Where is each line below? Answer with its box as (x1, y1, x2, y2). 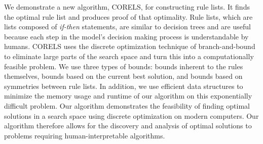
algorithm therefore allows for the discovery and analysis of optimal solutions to (4, 120, 252, 131)
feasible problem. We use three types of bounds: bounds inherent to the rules (4, 61, 243, 71)
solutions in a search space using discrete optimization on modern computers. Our (4, 110, 259, 121)
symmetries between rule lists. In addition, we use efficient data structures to (4, 80, 243, 91)
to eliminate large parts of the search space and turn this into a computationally (4, 51, 254, 61)
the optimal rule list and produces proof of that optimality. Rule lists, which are (4, 11, 253, 22)
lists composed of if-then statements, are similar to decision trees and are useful (4, 21, 251, 32)
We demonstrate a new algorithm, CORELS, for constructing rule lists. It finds (4, 2, 250, 12)
